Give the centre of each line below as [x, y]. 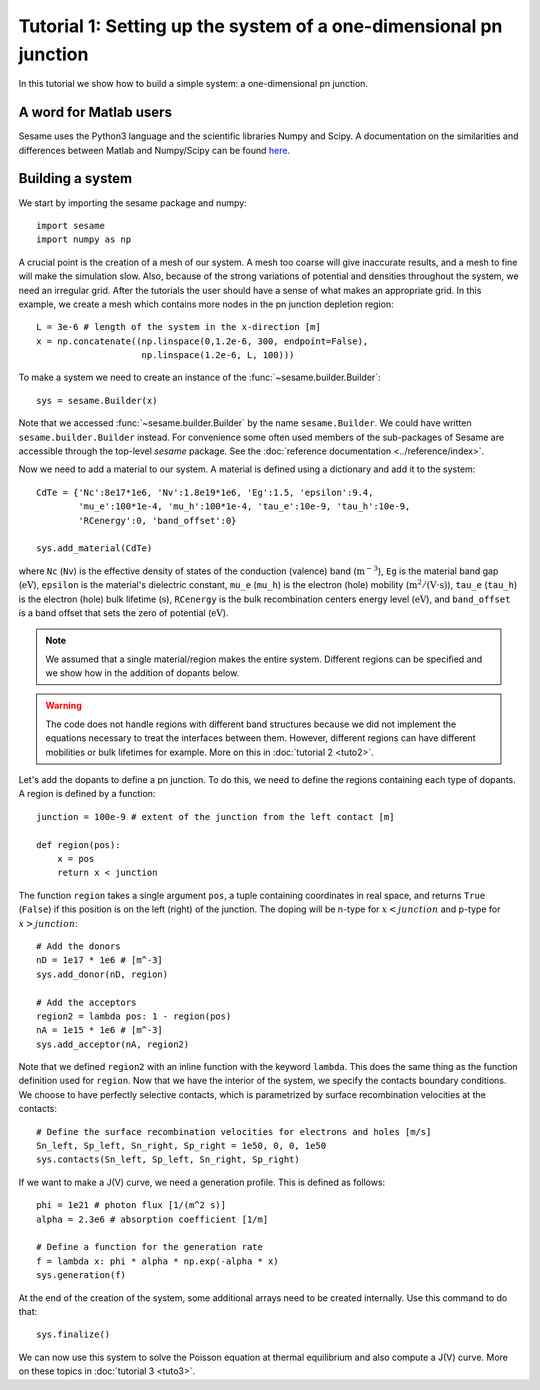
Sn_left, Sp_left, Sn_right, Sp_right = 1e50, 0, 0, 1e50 [181, 1146]
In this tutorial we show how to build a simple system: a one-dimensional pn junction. [193, 84]
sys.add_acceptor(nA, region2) [113, 1044]
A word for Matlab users [95, 112]
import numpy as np [84, 239]
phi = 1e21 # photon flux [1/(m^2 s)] [131, 1205]
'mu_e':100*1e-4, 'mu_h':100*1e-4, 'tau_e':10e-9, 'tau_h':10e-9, [244, 506]
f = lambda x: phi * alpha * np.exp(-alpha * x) [157, 1261]
